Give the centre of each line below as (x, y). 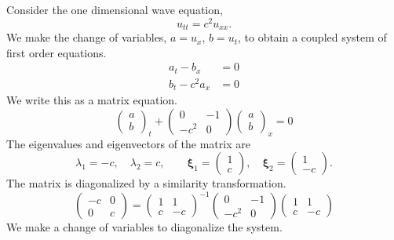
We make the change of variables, (87, 37)
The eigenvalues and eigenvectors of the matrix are (128, 143)
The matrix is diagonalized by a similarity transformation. (146, 183)
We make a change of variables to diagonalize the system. (144, 227)
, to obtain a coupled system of (312, 37)
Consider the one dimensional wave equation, (115, 9)
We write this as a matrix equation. (92, 100)
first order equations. (57, 52)
